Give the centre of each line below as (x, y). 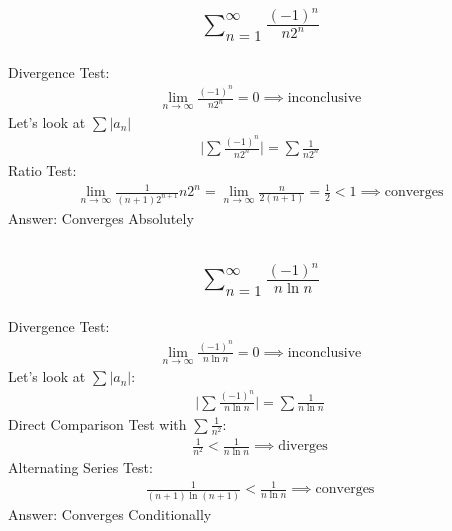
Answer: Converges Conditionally (110, 513)
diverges (303, 446)
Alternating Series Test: (80, 467)
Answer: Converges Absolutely (101, 218)
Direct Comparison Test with (97, 423)
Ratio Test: (42, 169)
